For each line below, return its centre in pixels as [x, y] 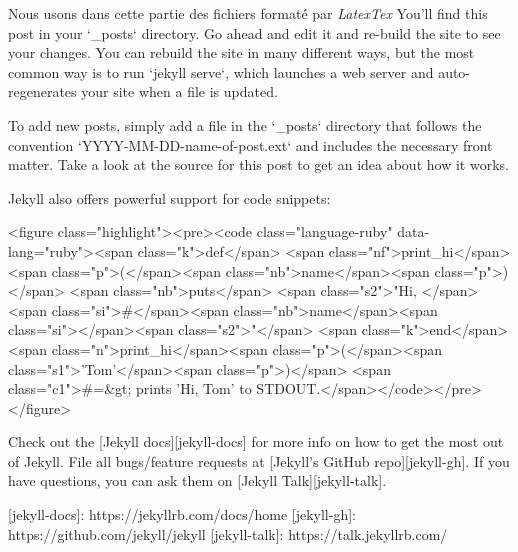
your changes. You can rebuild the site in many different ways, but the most [241, 52]
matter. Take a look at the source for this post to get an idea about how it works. [258, 164]
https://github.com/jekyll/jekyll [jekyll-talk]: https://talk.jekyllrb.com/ [228, 533]
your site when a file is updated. [179, 91]
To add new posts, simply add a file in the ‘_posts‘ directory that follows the [245, 124]
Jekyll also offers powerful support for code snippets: [169, 197]
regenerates [42, 91]
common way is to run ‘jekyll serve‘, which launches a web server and [221, 71]
